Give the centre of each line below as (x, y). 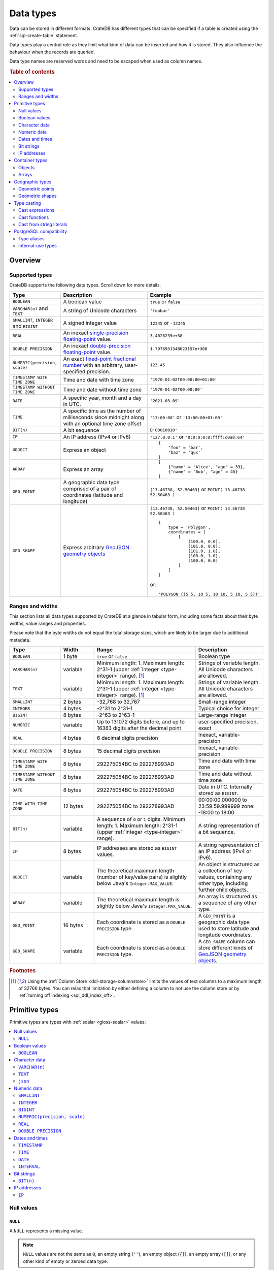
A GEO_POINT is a (217, 916)
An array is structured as (228, 896)
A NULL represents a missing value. (46, 1231)
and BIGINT (25, 326)
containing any (234, 877)
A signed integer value (90, 323)
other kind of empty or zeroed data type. (66, 1261)
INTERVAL (29, 1167)
